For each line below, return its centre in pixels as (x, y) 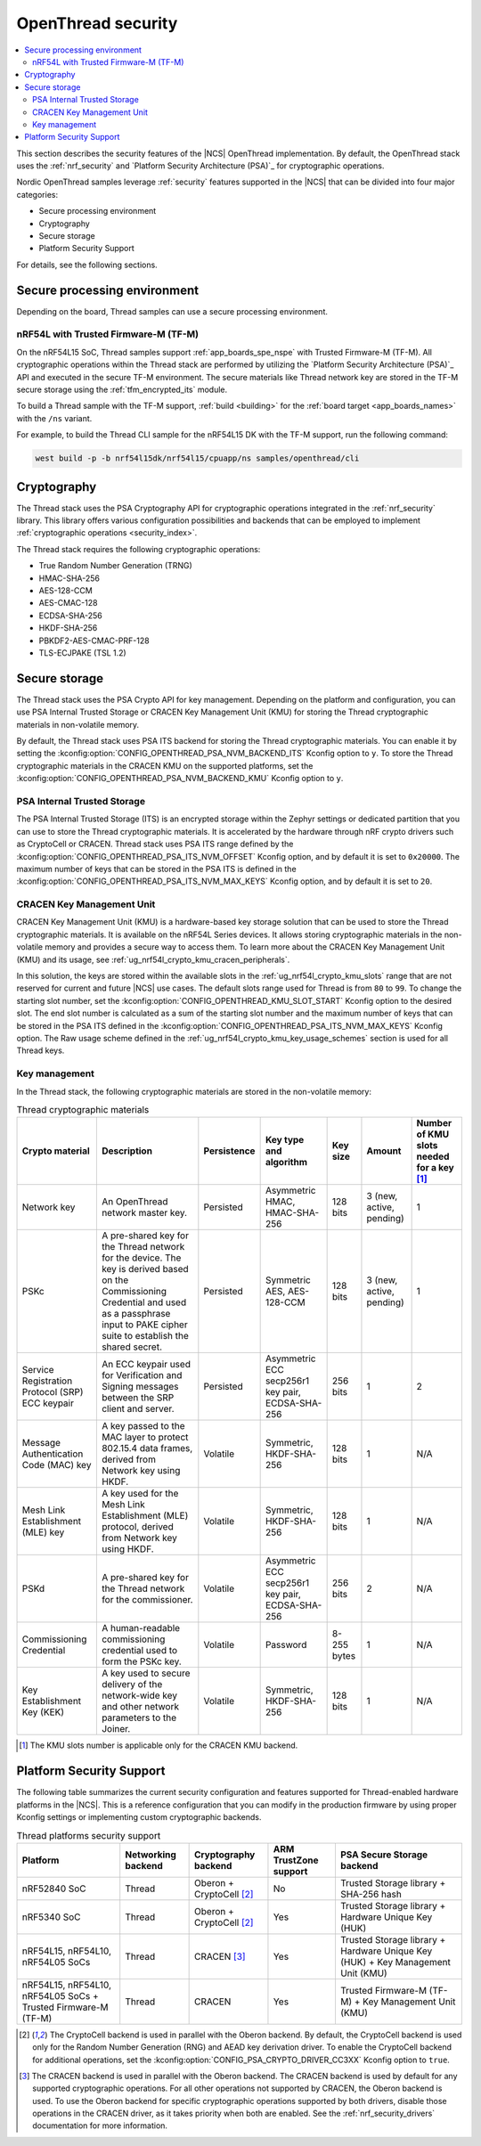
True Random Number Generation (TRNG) (116, 566)
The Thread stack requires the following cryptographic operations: (139, 549)
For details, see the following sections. (87, 265)
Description (127, 1151)
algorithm (286, 1163)
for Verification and (142, 1375)
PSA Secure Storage (384, 1855)
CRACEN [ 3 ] (220, 1956)
